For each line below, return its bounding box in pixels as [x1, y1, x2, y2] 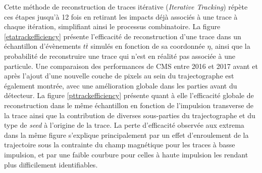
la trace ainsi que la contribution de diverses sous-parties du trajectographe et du [4, 110, 255, 120]
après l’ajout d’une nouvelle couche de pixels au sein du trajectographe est [4, 70, 234, 81]
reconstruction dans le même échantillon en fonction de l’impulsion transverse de [4, 100, 254, 110]
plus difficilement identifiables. [4, 159, 98, 169]
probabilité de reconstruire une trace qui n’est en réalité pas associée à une [4, 50, 235, 61]
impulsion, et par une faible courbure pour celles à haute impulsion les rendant [4, 149, 248, 159]
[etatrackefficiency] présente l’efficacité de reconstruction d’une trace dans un [4, 31, 241, 41]
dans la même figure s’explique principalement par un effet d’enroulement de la [4, 129, 249, 140]
